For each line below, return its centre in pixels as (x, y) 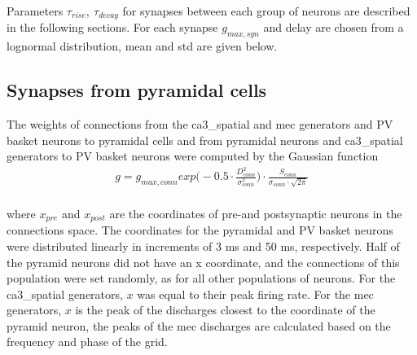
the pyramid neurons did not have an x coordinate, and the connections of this (203, 262)
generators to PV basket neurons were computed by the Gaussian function (193, 156)
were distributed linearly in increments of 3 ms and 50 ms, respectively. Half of (203, 245)
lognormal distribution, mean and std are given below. (142, 46)
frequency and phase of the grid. (87, 342)
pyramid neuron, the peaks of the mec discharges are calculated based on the (199, 325)
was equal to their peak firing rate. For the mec (255, 294)
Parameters (35, 11)
